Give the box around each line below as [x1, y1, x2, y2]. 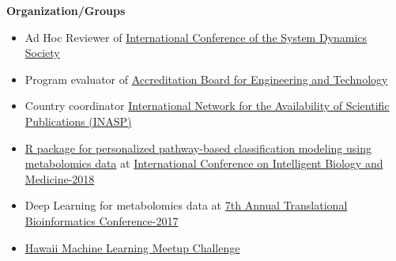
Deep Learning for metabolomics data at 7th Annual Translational [25, 197, 348, 214]
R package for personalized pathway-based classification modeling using [25, 139, 371, 156]
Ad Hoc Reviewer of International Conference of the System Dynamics [25, 28, 368, 45]
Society [25, 44, 60, 61]
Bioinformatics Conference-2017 [25, 212, 179, 229]
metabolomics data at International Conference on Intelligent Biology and [25, 155, 383, 172]
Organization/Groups [6, 2, 126, 18]
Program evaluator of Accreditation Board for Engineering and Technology [25, 70, 388, 87]
